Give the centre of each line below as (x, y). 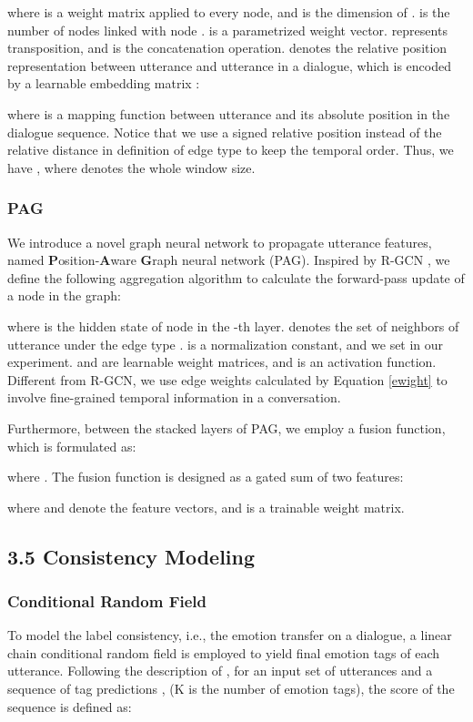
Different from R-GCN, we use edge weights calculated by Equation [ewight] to (227, 379)
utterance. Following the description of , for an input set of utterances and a (220, 671)
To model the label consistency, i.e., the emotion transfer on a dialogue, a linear (230, 635)
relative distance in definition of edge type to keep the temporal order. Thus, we (231, 150)
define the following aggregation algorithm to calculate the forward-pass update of (236, 277)
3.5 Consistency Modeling (131, 556)
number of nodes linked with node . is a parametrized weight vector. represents (227, 30)
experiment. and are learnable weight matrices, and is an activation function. (222, 362)
